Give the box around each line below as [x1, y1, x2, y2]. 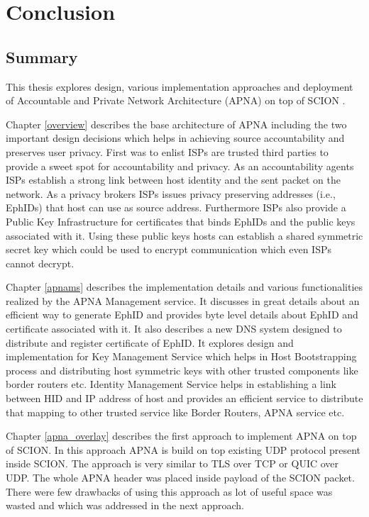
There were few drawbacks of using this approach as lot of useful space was [6, 484, 333, 499]
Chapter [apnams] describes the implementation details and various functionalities [6, 279, 363, 294]
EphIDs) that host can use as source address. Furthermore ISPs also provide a [6, 200, 346, 215]
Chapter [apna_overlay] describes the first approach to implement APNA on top [6, 428, 357, 443]
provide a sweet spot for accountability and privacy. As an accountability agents [6, 158, 354, 173]
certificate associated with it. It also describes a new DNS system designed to [6, 321, 342, 336]
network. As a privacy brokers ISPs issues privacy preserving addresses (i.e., [6, 186, 336, 201]
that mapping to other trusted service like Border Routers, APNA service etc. [6, 404, 345, 419]
